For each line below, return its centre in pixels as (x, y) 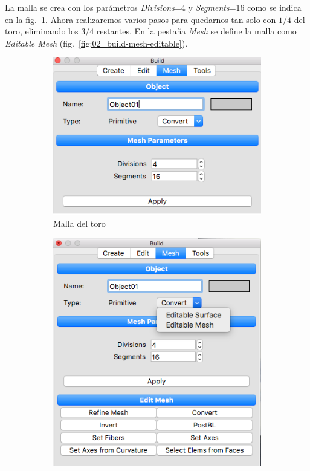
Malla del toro (79, 223)
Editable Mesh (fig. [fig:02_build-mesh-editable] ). (96, 43)
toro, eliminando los (42, 31)
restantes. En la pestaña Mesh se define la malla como (196, 31)
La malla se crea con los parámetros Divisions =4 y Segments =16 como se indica (153, 7)
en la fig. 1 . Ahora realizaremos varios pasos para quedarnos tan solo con (140, 19)
